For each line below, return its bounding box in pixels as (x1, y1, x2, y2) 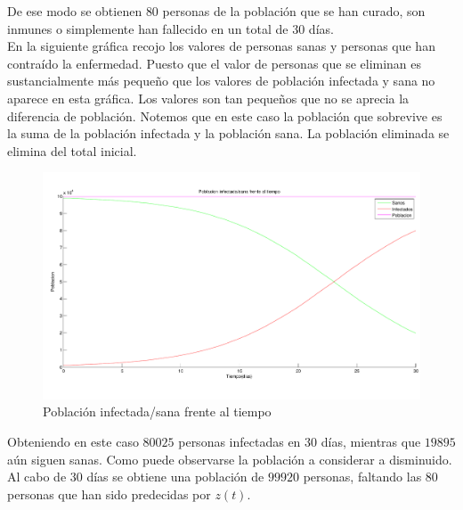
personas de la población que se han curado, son (162, 2, 426, 20)
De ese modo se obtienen (7, 2, 142, 20)
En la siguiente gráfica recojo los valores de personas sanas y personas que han (7, 37, 435, 55)
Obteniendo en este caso (7, 432, 139, 450)
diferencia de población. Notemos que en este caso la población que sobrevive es (7, 106, 443, 125)
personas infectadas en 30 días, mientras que (178, 432, 421, 450)
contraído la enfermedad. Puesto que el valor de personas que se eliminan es (7, 53, 422, 72)
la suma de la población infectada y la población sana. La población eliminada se (7, 124, 450, 143)
